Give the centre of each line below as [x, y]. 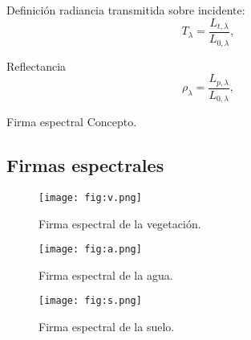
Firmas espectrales [85, 165]
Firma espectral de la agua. [106, 274]
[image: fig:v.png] [90, 197]
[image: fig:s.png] [90, 301]
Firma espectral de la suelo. [107, 327]
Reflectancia [36, 66]
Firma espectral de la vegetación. [120, 223]
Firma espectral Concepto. [72, 122]
